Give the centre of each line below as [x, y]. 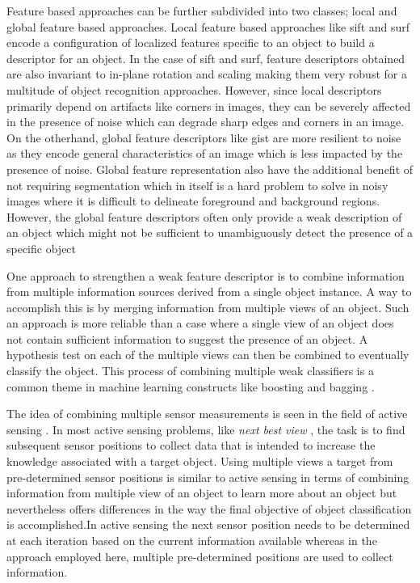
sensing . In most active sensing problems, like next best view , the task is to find [206, 429]
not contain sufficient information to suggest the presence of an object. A [187, 338]
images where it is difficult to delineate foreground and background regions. [193, 201]
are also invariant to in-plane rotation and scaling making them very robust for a [207, 74]
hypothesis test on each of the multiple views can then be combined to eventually [208, 355]
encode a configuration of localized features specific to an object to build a [191, 42]
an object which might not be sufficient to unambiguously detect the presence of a [210, 232]
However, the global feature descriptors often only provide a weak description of [204, 216]
